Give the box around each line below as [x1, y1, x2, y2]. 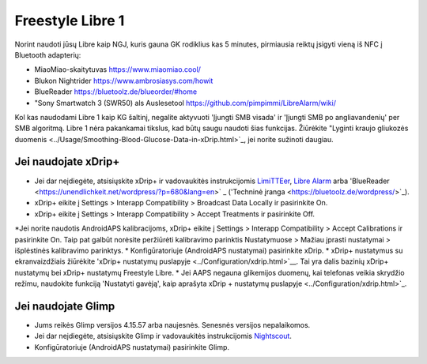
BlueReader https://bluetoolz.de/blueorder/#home [34, 87, 198, 96]
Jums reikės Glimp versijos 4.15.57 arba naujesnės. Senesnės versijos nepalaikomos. [34, 321, 311, 329]
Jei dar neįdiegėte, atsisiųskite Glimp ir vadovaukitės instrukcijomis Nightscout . [34, 332, 293, 341]
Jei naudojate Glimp [14, 299, 115, 313]
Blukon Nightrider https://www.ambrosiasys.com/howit [34, 76, 213, 85]
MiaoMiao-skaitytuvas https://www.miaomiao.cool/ [34, 65, 202, 74]
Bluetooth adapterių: [14, 50, 81, 59]
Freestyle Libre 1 [14, 12, 125, 29]
